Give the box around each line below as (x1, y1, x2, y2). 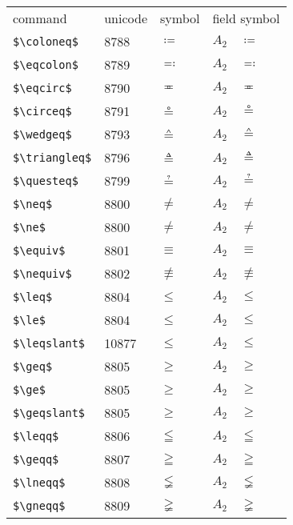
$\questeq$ (13, 174, 78, 187)
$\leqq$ (13, 429, 59, 443)
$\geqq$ (13, 452, 59, 466)
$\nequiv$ (13, 267, 72, 280)
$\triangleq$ (13, 150, 92, 164)
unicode (104, 9, 148, 27)
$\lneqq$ (13, 475, 66, 489)
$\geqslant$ (13, 406, 86, 419)
